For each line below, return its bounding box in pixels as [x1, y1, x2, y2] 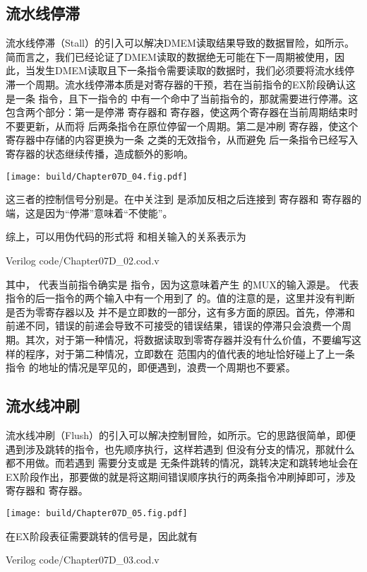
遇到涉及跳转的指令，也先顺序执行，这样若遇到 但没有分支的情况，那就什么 [6, 441, 355, 456]
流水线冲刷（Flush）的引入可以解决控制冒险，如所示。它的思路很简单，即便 [6, 427, 356, 442]
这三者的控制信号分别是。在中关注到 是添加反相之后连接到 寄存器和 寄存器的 [6, 192, 361, 206]
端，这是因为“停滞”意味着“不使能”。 [6, 205, 173, 220]
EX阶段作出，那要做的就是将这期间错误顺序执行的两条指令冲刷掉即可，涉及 [6, 469, 356, 484]
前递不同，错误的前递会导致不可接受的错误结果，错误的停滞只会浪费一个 [6, 318, 342, 333]
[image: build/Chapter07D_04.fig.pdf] [6, 171, 188, 182]
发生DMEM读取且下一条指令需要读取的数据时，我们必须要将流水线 [35, 63, 344, 78]
